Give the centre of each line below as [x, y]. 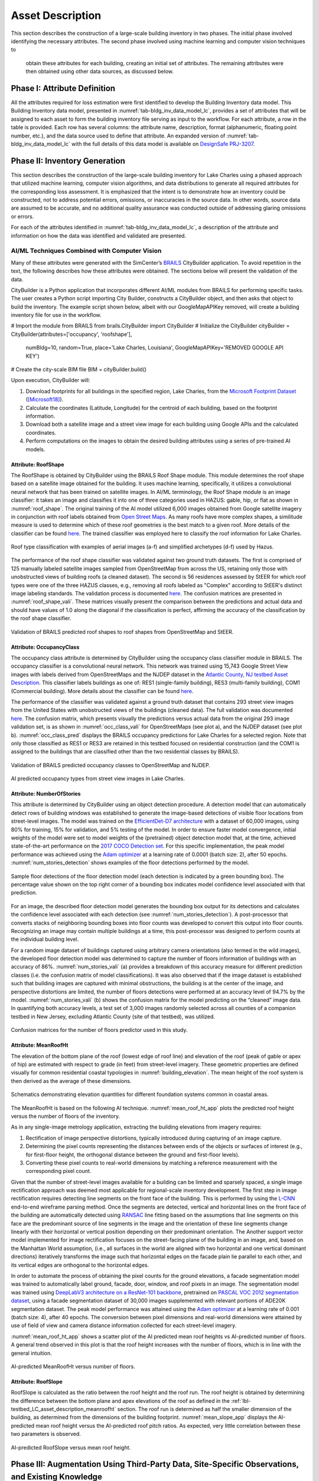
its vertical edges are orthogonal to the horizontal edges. [80, 1265]
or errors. [22, 216]
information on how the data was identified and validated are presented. [98, 235]
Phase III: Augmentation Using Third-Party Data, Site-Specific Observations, [155, 1464]
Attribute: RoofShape [38, 464]
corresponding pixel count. [58, 1171]
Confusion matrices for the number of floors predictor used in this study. [99, 1030]
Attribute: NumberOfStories [46, 794]
